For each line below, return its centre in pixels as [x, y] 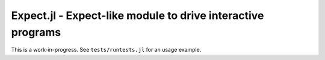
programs [36, 32]
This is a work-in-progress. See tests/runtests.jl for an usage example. [106, 50]
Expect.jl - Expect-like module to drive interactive [138, 15]
